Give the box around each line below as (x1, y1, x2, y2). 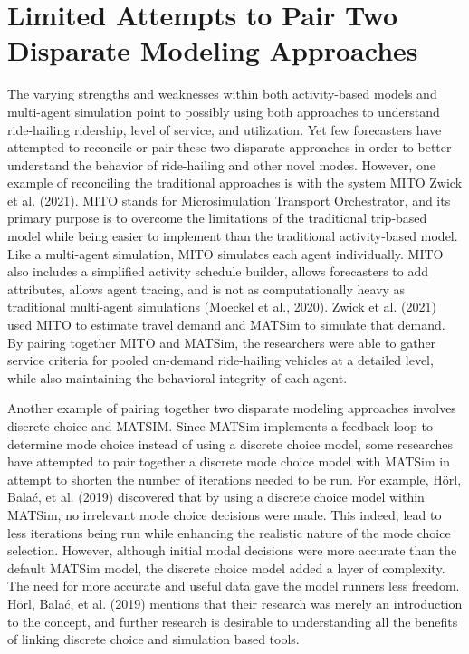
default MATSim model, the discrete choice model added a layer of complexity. (7, 558, 445, 577)
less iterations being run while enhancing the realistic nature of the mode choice (7, 523, 451, 542)
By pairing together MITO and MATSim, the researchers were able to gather (7, 332, 436, 351)
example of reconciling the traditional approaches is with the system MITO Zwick (7, 173, 463, 192)
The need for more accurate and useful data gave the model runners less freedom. (7, 576, 460, 595)
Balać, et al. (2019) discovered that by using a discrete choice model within (7, 487, 425, 506)
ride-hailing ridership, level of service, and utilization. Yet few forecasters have (7, 120, 442, 139)
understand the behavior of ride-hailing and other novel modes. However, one (7, 155, 435, 174)
